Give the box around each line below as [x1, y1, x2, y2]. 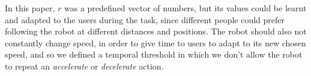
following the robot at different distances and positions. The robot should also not [5, 25, 307, 37]
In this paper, [5, 2, 55, 14]
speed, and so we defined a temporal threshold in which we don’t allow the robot [5, 48, 303, 61]
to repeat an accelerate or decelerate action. [5, 59, 164, 72]
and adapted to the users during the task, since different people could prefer [5, 13, 285, 26]
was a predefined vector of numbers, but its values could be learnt [64, 2, 307, 14]
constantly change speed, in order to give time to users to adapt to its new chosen [5, 36, 306, 49]
